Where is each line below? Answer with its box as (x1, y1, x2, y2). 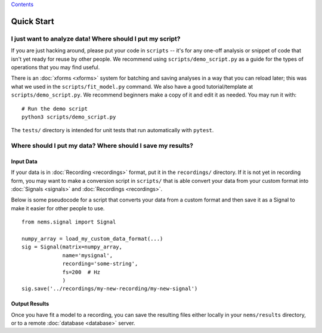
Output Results (11, 300, 49, 307)
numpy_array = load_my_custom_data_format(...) (21, 235, 163, 242)
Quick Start (11, 16, 54, 26)
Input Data (11, 158, 38, 165)
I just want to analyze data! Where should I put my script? (11, 35, 181, 43)
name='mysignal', (62, 252, 113, 259)
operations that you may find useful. (11, 63, 100, 71)
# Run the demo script (21, 105, 88, 112)
